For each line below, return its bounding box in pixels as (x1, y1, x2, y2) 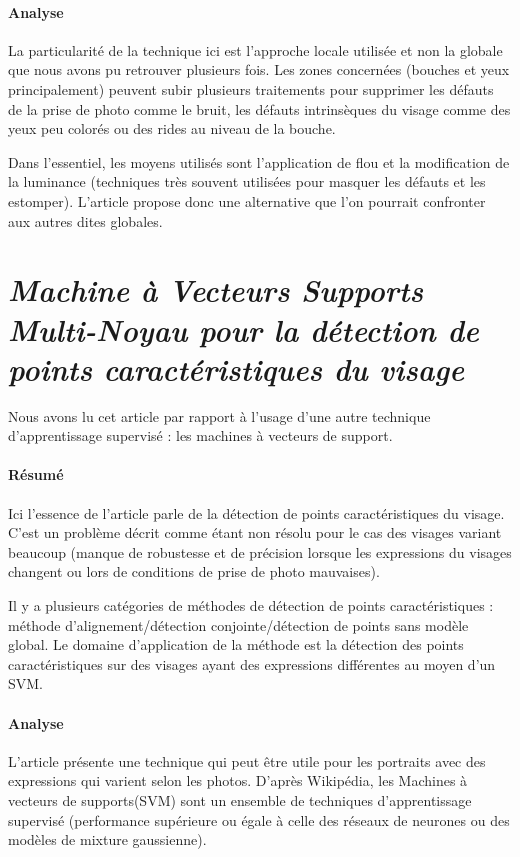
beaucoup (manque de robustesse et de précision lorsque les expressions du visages (8, 541, 512, 562)
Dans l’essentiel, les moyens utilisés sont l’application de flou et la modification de (8, 151, 510, 172)
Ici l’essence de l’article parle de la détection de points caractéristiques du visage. (8, 502, 505, 523)
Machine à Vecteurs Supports (8, 269, 424, 311)
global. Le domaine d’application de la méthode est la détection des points (8, 634, 464, 655)
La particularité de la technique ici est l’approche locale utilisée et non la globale (8, 39, 503, 60)
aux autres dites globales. (8, 210, 163, 231)
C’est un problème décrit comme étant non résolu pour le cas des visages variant (8, 522, 502, 543)
